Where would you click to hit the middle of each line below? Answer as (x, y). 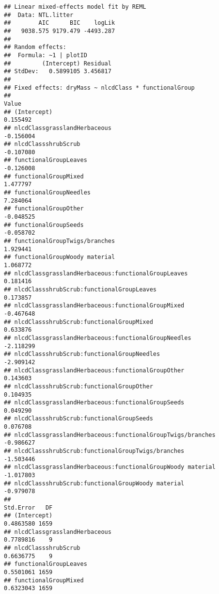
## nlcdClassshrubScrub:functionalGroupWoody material (94, 483)
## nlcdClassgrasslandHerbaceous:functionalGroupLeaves (96, 273)
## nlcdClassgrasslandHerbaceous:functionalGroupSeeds (94, 403)
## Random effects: (35, 47)
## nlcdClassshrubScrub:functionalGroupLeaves (80, 289)
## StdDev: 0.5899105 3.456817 (58, 72)
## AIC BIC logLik (60, 23)
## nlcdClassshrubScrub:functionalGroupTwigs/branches (94, 451)
